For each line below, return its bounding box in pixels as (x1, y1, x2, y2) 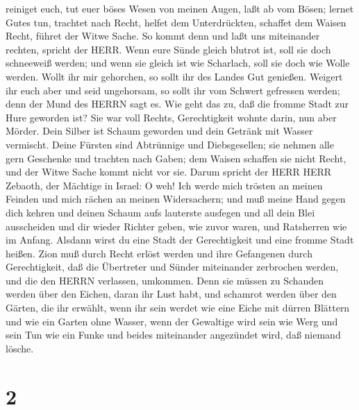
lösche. (6, 341, 34, 355)
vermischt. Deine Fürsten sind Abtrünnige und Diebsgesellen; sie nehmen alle (6, 137, 334, 151)
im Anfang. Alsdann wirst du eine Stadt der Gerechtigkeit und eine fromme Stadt (6, 232, 354, 247)
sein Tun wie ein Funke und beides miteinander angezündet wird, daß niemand (6, 327, 341, 342)
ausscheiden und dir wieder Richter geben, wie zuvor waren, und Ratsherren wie (6, 219, 347, 233)
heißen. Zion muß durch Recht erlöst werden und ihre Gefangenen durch (6, 246, 312, 260)
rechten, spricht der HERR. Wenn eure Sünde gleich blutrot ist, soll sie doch (6, 42, 331, 56)
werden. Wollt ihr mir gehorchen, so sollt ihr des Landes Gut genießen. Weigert (6, 69, 343, 83)
